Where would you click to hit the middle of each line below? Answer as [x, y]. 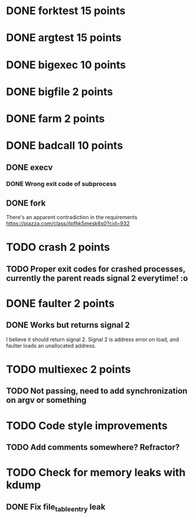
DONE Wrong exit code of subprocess [61, 184]
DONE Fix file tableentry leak [56, 508]
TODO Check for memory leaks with [96, 473]
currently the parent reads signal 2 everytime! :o [97, 278]
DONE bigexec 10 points [66, 65]
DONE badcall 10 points [65, 146]
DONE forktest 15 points [66, 11]
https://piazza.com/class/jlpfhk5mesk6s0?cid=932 [68, 224]
